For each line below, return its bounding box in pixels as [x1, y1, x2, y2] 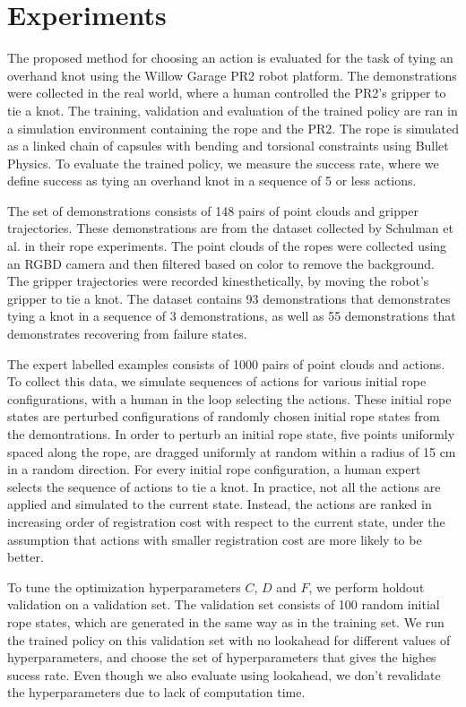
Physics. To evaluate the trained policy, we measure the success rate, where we [7, 153, 439, 172]
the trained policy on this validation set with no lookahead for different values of [7, 630, 451, 649]
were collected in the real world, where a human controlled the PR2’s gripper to [7, 83, 446, 102]
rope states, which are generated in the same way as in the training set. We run [7, 612, 444, 631]
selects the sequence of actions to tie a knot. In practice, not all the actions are [7, 477, 441, 496]
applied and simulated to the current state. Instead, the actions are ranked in [7, 495, 432, 513]
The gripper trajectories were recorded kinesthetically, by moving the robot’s [7, 272, 429, 290]
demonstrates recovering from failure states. [7, 324, 247, 343]
